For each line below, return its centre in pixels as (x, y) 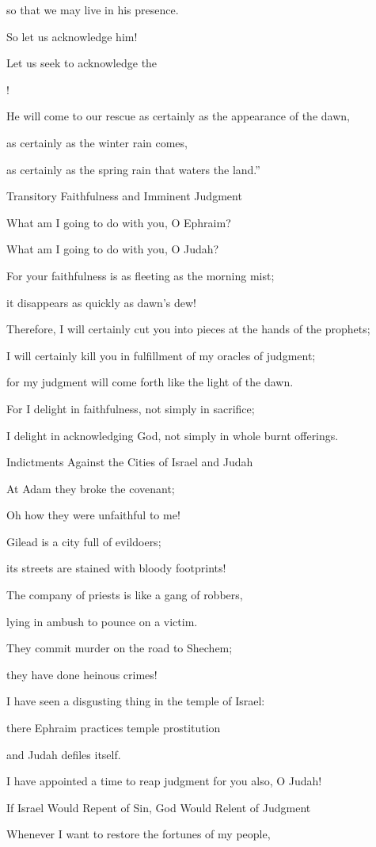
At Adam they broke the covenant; (91, 488)
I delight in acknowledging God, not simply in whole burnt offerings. (173, 435)
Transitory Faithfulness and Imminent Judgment (124, 196)
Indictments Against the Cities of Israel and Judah (130, 462)
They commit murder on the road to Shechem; (120, 648)
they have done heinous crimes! (82, 674)
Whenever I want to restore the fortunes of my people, (139, 834)
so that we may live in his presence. (93, 9)
